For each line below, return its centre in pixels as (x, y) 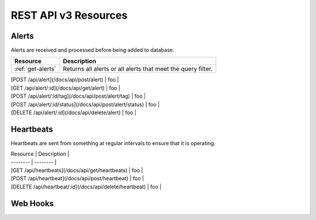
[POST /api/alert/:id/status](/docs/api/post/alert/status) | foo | (85, 104)
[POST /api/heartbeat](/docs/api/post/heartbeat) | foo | (78, 178)
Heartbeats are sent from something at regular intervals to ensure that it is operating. (113, 143)
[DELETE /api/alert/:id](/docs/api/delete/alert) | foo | (74, 113)
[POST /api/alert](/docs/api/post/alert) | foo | (65, 80)
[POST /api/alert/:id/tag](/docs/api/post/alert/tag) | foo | (78, 96)
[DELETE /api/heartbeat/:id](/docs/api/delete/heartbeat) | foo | (86, 187)
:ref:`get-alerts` (35, 69)
